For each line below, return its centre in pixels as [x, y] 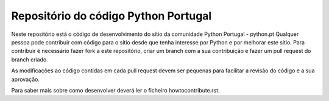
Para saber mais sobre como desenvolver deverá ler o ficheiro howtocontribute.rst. [115, 90]
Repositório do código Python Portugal [111, 16]
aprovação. [25, 79]
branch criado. [30, 59]
